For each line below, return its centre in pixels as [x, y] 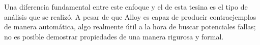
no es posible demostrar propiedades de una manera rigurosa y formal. [114, 36]
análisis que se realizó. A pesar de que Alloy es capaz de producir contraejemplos [130, 16]
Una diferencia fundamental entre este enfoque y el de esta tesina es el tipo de [126, 7]
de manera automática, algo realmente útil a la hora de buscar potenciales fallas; [130, 27]
